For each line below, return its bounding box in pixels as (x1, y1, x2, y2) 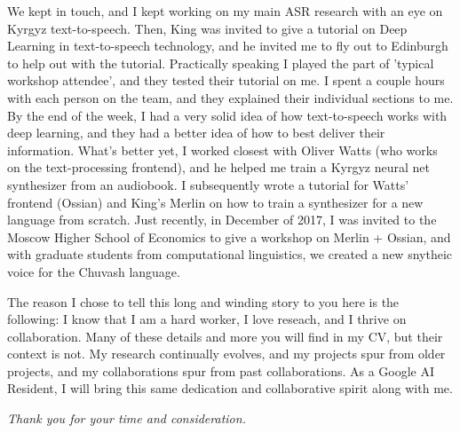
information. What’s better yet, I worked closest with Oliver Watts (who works (7, 140, 438, 159)
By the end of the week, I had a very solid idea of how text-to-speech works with (7, 106, 448, 124)
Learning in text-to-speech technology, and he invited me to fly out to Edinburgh (7, 36, 448, 55)
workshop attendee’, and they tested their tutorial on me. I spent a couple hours (7, 71, 445, 90)
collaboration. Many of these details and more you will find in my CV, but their (7, 327, 443, 345)
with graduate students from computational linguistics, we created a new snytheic (7, 245, 452, 264)
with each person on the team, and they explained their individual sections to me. (7, 88, 454, 106)
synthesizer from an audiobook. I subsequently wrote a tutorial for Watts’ (7, 175, 409, 193)
